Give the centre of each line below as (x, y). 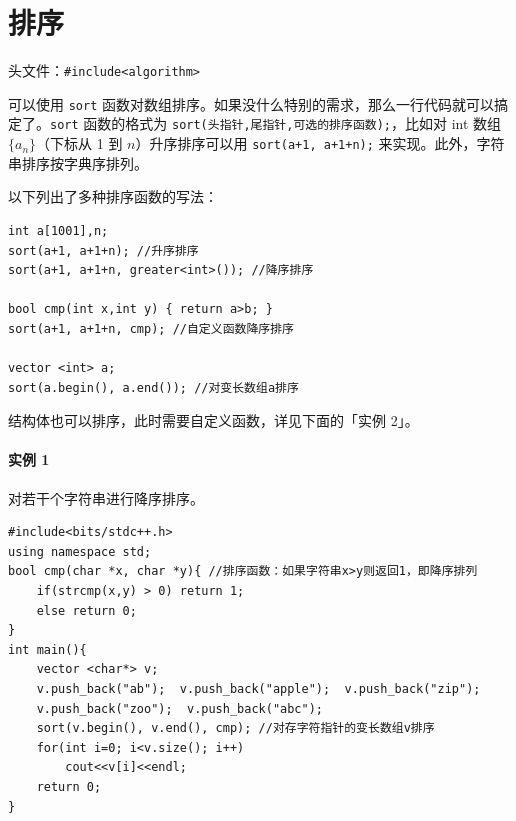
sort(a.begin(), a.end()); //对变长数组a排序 (153, 387)
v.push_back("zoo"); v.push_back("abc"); (179, 708)
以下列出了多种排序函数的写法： (113, 196)
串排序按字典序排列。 (78, 162)
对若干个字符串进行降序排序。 (106, 497)
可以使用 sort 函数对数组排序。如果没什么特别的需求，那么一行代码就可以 (251, 103)
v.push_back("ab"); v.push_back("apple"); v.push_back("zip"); (258, 689)
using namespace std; (80, 551)
